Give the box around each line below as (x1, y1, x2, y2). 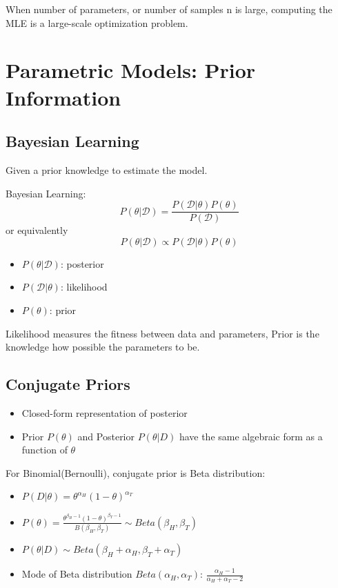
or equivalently (6, 223, 68, 237)
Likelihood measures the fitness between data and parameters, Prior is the (6, 326, 319, 340)
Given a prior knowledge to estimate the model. (6, 162, 208, 177)
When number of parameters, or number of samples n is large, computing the (6, 2, 332, 16)
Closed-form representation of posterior (21, 405, 188, 420)
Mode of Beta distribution (21, 567, 132, 581)
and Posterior (77, 429, 135, 443)
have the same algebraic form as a (179, 429, 323, 443)
